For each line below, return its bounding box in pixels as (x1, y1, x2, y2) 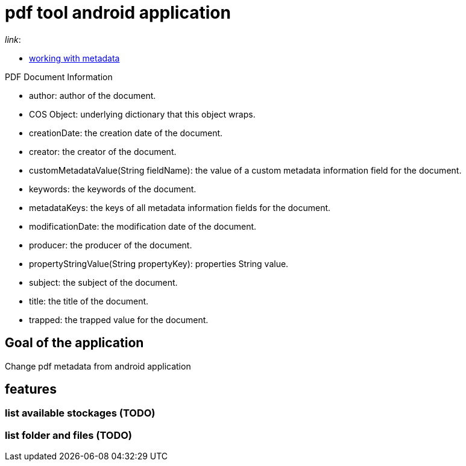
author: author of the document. (29, 90, 156, 101)
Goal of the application (5, 335, 144, 351)
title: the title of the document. (29, 295, 149, 306)
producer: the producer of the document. (29, 239, 192, 250)
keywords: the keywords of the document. (29, 183, 197, 194)
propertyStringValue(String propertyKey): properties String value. (29, 258, 289, 269)
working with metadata (29, 52, 120, 63)
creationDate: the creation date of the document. (29, 127, 223, 138)
